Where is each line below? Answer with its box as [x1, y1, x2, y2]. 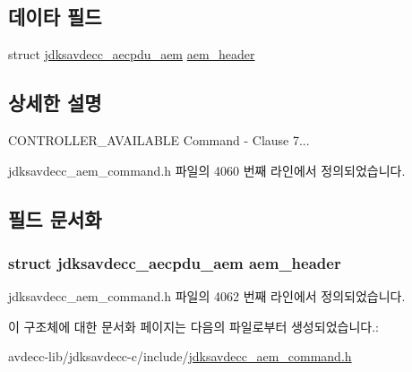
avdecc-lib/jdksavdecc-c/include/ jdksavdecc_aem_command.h [8, 347, 352, 366]
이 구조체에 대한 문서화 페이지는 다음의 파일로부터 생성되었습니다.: [8, 316, 379, 335]
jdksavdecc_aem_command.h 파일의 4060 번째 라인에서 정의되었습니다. [8, 160, 406, 179]
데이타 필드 [8, 3, 102, 30]
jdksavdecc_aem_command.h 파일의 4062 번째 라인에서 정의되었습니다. [8, 287, 406, 306]
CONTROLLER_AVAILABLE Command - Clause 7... [8, 131, 310, 149]
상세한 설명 [8, 89, 102, 117]
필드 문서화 [8, 204, 102, 232]
